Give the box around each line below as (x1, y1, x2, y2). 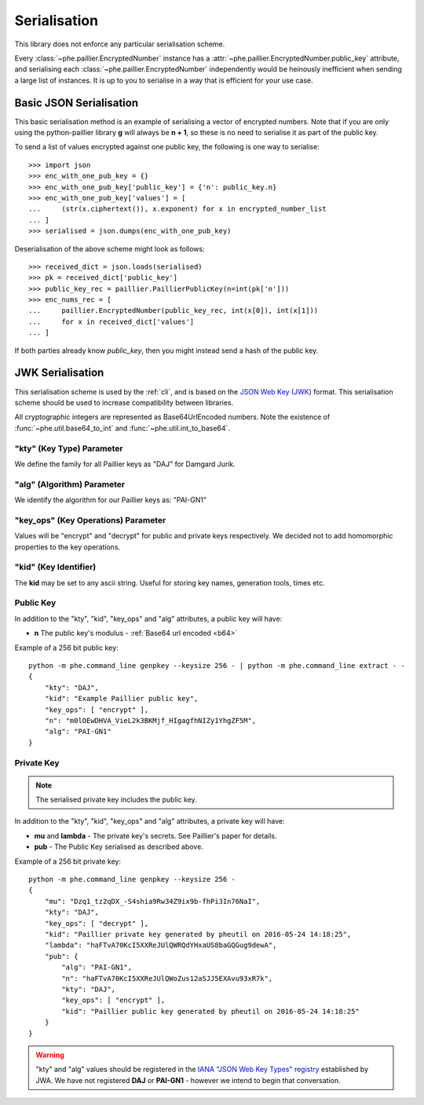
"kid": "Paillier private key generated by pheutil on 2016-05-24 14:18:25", (44, 930, 352, 938)
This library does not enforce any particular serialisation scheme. (14, 39, 225, 49)
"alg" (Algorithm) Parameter (14, 479, 126, 490)
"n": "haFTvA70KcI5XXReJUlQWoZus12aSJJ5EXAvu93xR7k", (61, 974, 273, 982)
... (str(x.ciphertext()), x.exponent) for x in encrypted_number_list (28, 204, 327, 214)
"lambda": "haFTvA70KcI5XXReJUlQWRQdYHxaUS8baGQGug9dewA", (44, 941, 277, 950)
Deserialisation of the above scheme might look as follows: (14, 244, 205, 253)
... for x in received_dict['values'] (28, 317, 195, 326)
